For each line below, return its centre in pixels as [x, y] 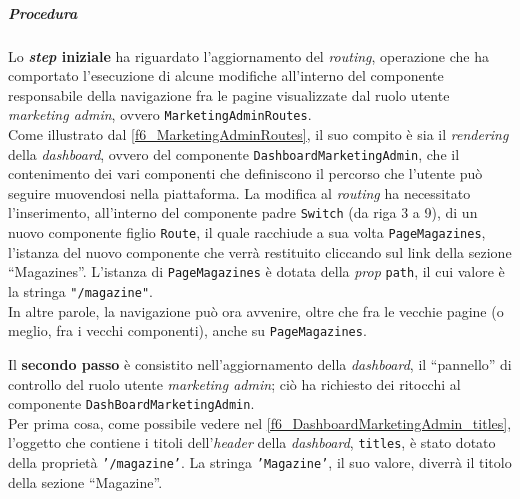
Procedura [43, 12]
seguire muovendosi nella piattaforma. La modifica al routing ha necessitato [239, 192]
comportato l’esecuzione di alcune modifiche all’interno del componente [226, 75]
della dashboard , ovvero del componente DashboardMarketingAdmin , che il [234, 153]
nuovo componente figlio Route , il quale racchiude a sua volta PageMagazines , [247, 232]
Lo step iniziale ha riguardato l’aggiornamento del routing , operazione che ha [249, 55]
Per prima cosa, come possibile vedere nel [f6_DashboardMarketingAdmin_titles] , [260, 422]
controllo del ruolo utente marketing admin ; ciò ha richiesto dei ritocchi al [234, 383]
